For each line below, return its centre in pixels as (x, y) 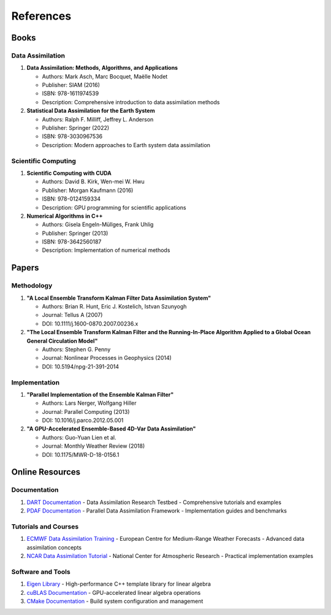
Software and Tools (41, 571)
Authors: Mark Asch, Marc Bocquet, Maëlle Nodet (105, 76)
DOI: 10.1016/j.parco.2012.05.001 (83, 421)
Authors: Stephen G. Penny (76, 349)
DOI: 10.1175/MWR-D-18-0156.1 (81, 454)
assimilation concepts (54, 547)
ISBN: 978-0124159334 (71, 199)
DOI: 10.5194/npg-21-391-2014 (81, 366)
